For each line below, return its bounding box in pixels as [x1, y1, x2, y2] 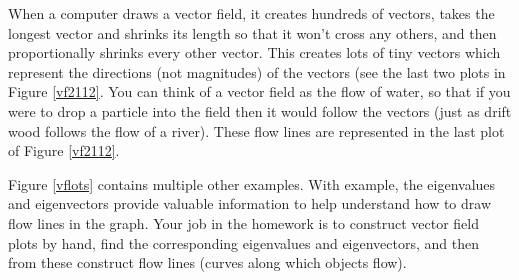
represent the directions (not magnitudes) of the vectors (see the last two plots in [8, 61, 506, 82]
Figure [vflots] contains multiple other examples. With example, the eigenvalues [8, 173, 496, 194]
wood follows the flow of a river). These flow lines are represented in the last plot [8, 120, 505, 141]
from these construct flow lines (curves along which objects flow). [8, 252, 407, 273]
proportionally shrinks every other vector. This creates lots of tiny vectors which [8, 42, 501, 63]
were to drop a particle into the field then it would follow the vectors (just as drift [8, 100, 512, 121]
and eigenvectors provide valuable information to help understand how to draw [8, 193, 491, 214]
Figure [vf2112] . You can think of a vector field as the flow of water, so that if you [8, 81, 511, 102]
